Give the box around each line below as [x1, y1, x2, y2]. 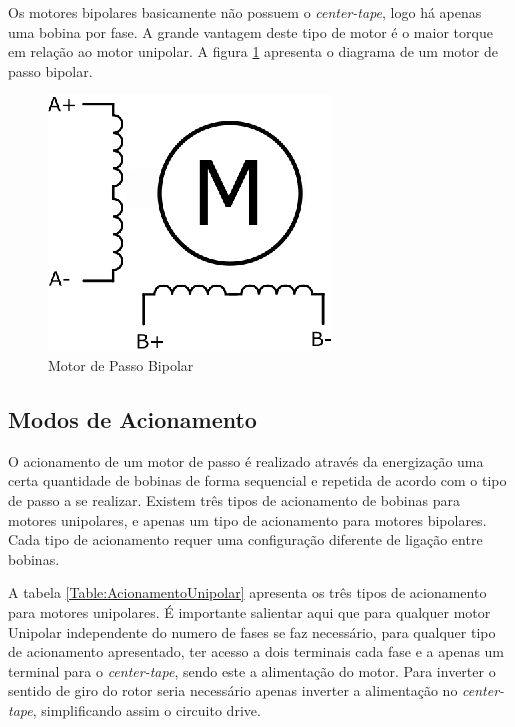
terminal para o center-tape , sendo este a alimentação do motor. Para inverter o [8, 660, 496, 681]
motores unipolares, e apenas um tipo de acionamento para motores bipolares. [8, 509, 487, 530]
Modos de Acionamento [8, 403, 257, 434]
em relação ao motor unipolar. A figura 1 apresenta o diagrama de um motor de [8, 41, 498, 62]
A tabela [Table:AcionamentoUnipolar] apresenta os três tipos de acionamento [8, 582, 487, 603]
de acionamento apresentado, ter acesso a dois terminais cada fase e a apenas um [8, 641, 505, 662]
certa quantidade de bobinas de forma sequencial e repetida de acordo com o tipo [8, 470, 507, 491]
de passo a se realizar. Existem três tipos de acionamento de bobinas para [8, 489, 460, 510]
